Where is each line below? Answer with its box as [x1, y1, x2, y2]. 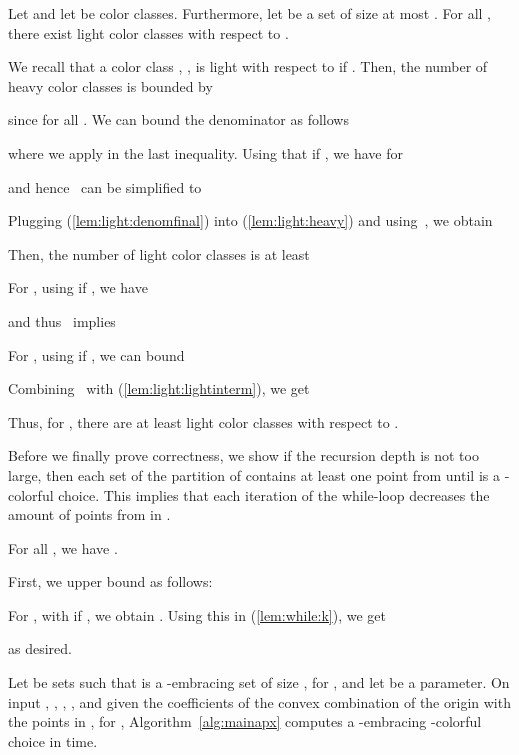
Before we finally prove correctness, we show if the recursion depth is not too [8, 445, 479, 466]
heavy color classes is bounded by [8, 75, 213, 96]
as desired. [8, 638, 72, 659]
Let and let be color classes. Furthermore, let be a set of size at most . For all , [8, 3, 491, 23]
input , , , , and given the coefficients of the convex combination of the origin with [8, 691, 511, 712]
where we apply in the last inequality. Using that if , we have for [8, 142, 403, 163]
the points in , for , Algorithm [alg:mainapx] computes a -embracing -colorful [8, 711, 482, 732]
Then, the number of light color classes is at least [8, 243, 310, 264]
